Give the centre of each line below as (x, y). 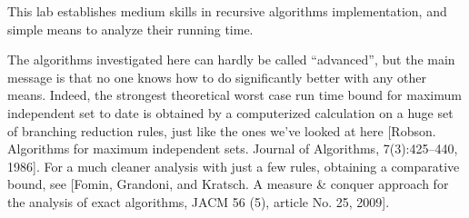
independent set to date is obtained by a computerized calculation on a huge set (230, 112)
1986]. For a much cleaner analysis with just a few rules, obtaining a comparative (234, 166)
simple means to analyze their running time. (130, 29)
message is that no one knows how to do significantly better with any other (217, 77)
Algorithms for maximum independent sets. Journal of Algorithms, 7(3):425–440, (233, 149)
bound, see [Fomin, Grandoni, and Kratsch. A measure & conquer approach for (228, 184)
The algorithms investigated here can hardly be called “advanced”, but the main (231, 59)
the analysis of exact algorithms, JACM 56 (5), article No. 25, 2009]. (199, 201)
